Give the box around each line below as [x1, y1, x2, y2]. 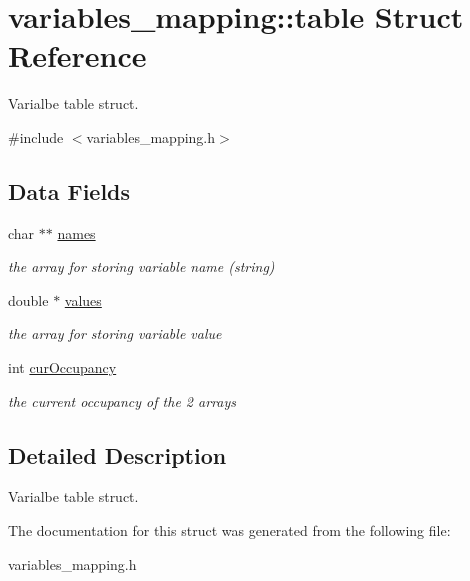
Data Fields [8, 175, 131, 206]
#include [8, 126, 64, 147]
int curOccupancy [8, 357, 117, 378]
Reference [8, 35, 147, 76]
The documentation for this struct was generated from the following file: [8, 520, 451, 541]
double [8, 289, 49, 310]
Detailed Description [8, 439, 227, 470]
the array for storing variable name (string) [8, 256, 275, 277]
